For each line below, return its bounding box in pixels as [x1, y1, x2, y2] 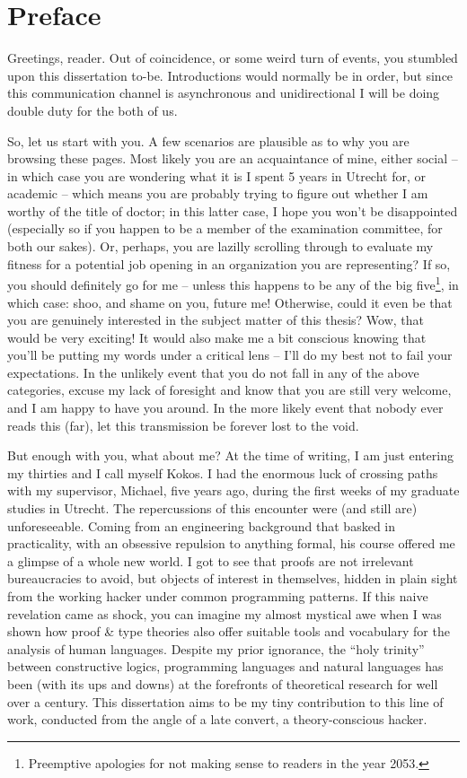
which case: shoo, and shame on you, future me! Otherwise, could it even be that [7, 293, 453, 311]
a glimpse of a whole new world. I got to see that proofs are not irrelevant [7, 551, 414, 570]
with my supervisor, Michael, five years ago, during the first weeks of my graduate [7, 481, 460, 500]
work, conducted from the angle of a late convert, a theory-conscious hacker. [7, 710, 427, 729]
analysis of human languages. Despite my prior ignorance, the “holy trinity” [7, 639, 425, 658]
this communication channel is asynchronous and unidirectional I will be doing [7, 83, 440, 102]
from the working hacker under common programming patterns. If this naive [7, 587, 428, 605]
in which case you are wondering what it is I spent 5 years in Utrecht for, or [7, 166, 427, 185]
